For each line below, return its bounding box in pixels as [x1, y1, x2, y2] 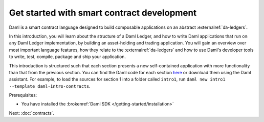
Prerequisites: [9, 92, 37, 98]
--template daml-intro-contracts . [9, 83, 90, 89]
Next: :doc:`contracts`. [9, 110, 55, 116]
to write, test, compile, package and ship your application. [9, 54, 126, 60]
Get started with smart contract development [9, 7, 197, 18]
